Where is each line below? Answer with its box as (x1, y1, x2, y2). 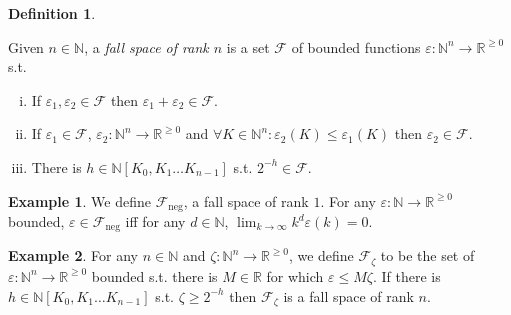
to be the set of (380, 245, 475, 266)
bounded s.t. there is (91, 265, 218, 286)
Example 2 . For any (8, 245, 138, 266)
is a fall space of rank (283, 285, 414, 306)
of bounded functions (291, 36, 421, 57)
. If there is (372, 265, 441, 286)
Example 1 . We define (8, 190, 151, 211)
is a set (226, 36, 270, 57)
